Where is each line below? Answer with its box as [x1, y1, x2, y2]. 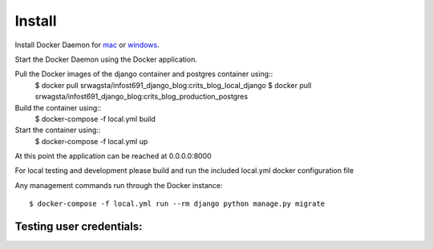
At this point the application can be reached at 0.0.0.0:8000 [14, 151, 212, 161]
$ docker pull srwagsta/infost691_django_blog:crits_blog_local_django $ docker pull [34, 80, 312, 90]
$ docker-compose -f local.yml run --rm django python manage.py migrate [29, 199, 326, 208]
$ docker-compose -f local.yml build [34, 114, 156, 123]
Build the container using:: [14, 102, 102, 112]
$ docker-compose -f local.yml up [34, 136, 148, 146]
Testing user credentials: [14, 220, 143, 234]
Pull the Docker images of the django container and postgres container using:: [14, 69, 273, 79]
